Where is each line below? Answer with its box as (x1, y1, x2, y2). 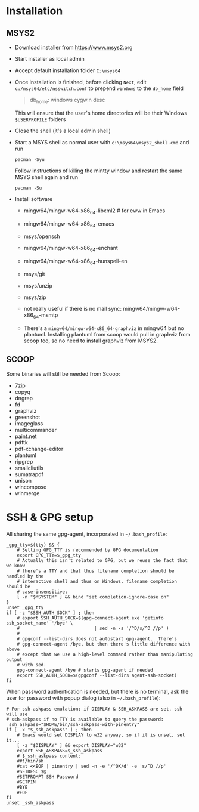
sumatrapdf (14, 470, 43, 478)
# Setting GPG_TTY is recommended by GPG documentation (17, 547, 159, 553)
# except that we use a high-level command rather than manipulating (17, 652, 194, 657)
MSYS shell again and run (14, 173, 79, 180)
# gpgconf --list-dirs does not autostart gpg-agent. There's (17, 635, 178, 642)
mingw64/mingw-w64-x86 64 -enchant (23, 245, 118, 253)
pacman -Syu (14, 156, 45, 162)
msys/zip (23, 294, 46, 301)
